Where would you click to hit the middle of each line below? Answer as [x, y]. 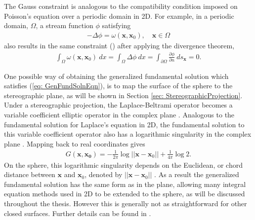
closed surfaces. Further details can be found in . [78, 213]
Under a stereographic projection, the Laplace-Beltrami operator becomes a [118, 105]
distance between [30, 174]
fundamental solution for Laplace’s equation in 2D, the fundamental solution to [124, 124]
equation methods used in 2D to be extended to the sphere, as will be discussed [125, 194]
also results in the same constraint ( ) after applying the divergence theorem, [119, 45]
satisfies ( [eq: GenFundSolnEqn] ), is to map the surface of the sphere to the [118, 86]
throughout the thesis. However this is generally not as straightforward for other [126, 203]
